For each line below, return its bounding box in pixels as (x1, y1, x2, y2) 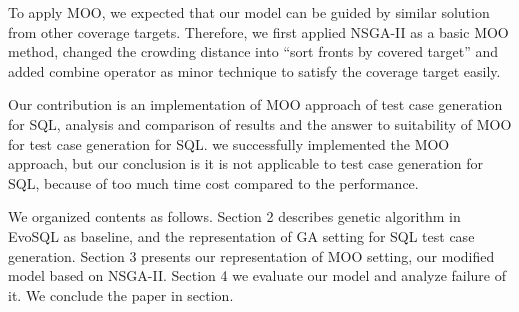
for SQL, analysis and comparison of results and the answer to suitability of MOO (8, 113, 512, 134)
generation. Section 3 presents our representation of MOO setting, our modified (8, 245, 495, 266)
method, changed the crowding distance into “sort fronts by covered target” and (8, 41, 499, 62)
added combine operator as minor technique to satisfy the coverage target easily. (8, 60, 501, 81)
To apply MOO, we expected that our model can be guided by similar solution (8, 2, 490, 22)
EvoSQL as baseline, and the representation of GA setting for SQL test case (8, 225, 475, 246)
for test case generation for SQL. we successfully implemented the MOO (8, 133, 450, 154)
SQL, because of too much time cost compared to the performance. (8, 172, 419, 193)
